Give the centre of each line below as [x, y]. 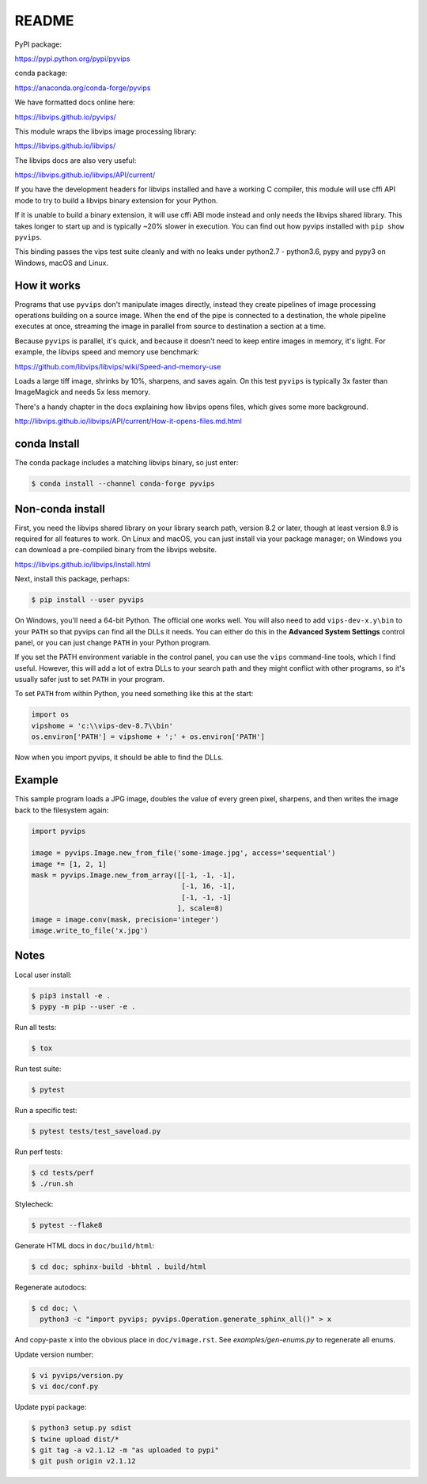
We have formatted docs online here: [75, 102]
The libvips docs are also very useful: [76, 160]
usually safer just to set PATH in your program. [90, 680]
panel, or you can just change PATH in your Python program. [113, 642]
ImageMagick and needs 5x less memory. [82, 392]
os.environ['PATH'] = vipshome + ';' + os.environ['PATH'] [148, 737]
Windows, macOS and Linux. [61, 263]
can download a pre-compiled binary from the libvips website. [116, 550]
